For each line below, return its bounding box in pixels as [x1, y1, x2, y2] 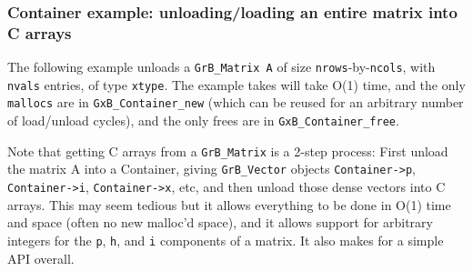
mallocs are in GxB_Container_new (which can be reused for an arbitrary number [7, 93, 464, 112]
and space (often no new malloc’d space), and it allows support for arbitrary [7, 213, 433, 232]
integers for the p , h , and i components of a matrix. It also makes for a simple [7, 230, 444, 249]
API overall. [7, 248, 75, 267]
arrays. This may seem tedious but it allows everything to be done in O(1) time [7, 195, 451, 214]
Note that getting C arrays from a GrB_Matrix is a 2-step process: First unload [7, 141, 448, 160]
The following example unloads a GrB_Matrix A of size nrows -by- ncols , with [7, 57, 436, 76]
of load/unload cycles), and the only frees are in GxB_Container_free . [7, 111, 399, 130]
